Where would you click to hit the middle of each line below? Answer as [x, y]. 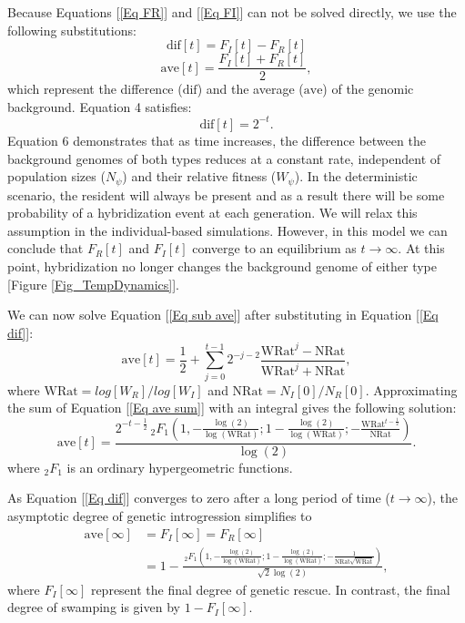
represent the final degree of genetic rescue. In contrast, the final [270, 589]
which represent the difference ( [95, 89]
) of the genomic [368, 89]
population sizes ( [56, 176]
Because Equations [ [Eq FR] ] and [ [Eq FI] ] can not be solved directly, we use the [232, 12]
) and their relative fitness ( [199, 176]
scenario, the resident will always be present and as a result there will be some [226, 194]
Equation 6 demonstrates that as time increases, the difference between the [217, 140]
